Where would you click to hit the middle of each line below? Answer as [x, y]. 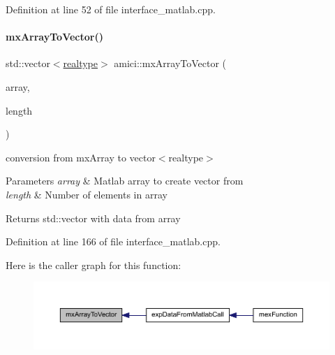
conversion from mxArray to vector [81, 157]
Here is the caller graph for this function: [94, 265]
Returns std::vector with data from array [93, 218]
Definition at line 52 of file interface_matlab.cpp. [111, 9]
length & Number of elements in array [87, 194]
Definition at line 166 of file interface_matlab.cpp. [113, 241]
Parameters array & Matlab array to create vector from [125, 181]
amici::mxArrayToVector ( [170, 63]
